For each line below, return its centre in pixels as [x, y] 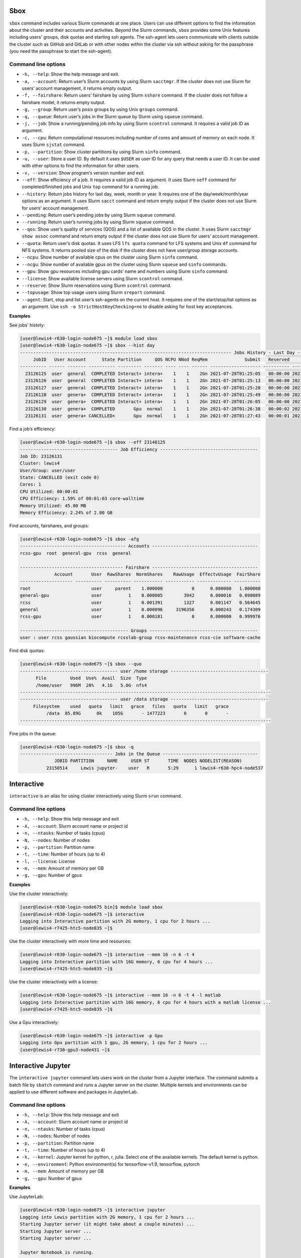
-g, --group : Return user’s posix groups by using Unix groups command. [100, 109]
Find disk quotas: [27, 651]
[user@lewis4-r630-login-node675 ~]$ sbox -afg [79, 539]
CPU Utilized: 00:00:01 [49, 491]
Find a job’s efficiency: [32, 429]
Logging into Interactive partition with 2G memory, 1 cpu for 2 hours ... [115, 921]
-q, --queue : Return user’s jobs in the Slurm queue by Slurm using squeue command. [112, 116]
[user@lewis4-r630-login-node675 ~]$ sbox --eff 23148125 [93, 442]
